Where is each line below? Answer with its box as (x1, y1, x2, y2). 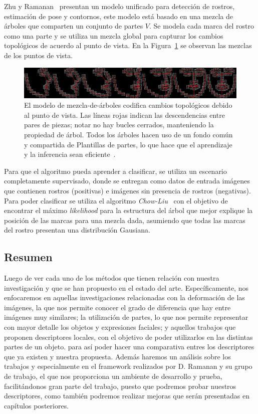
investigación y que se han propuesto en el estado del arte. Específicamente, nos (4, 282, 248, 293)
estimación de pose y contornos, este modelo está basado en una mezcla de (4, 11, 233, 21)
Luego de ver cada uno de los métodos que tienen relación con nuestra (4, 273, 219, 283)
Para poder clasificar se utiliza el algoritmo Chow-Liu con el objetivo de (4, 195, 228, 205)
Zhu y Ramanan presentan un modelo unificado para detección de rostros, (4, 1, 235, 11)
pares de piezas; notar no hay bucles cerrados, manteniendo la (24, 119, 214, 130)
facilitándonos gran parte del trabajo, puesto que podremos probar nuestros (4, 380, 236, 391)
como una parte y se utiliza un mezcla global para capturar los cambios (4, 30, 223, 41)
